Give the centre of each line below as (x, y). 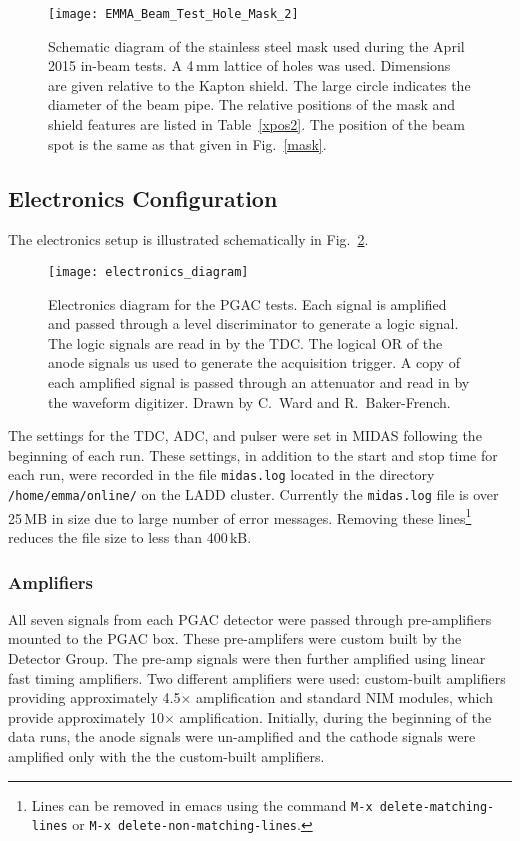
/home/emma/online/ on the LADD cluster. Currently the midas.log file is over (253, 494)
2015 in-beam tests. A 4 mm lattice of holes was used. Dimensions (249, 65)
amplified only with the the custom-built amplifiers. (166, 755)
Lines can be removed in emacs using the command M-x (202, 804)
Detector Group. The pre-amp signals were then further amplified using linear (247, 657)
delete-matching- (437, 806)
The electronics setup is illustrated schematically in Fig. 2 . (188, 239)
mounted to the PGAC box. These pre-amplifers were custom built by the (235, 638)
